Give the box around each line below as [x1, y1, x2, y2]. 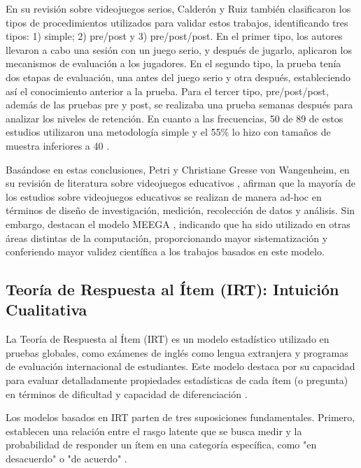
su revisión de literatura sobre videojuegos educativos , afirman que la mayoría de [6, 176, 355, 190]
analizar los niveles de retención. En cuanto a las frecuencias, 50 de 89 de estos [6, 111, 344, 125]
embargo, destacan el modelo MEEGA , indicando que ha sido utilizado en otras [6, 216, 351, 231]
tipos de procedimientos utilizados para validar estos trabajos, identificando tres [6, 15, 348, 29]
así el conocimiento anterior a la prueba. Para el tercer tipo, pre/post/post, [6, 83, 329, 98]
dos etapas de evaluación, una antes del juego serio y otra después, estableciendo [6, 69, 351, 84]
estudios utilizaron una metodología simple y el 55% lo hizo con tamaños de [6, 125, 331, 139]
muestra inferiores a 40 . [6, 138, 110, 153]
